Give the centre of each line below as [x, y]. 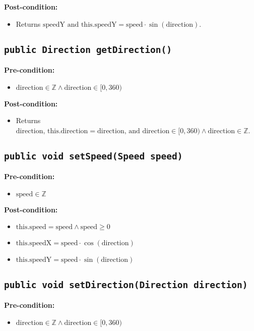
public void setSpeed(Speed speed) [93, 156]
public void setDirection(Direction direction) [126, 285]
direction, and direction [133, 131]
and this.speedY [92, 24]
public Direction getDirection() [88, 49]
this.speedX [34, 243]
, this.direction [66, 131]
